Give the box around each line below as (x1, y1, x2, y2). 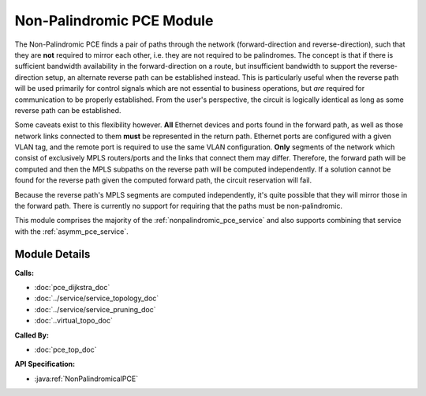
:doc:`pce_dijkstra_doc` (34, 283, 110, 292)
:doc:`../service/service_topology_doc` (34, 293, 159, 304)
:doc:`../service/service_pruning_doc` (34, 304, 156, 314)
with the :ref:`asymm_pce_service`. (14, 226, 129, 236)
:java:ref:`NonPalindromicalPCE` (34, 374, 138, 383)
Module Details (14, 247, 91, 261)
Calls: (14, 268, 35, 277)
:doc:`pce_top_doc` (34, 345, 97, 355)
